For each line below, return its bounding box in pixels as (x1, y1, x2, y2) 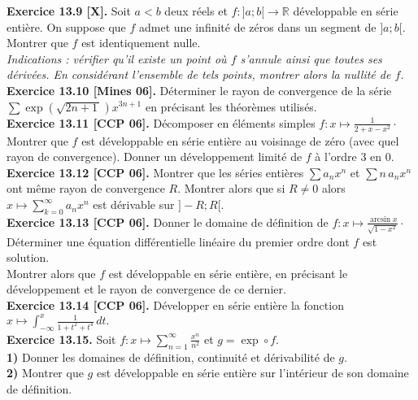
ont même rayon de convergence (7, 180, 165, 197)
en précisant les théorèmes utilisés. (145, 98, 317, 115)
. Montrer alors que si (177, 180, 285, 197)
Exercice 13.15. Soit (7, 330, 116, 347)
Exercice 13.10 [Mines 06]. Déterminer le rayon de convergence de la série (7, 81, 392, 98)
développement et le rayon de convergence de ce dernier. (7, 280, 286, 298)
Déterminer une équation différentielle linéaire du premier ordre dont (7, 233, 350, 250)
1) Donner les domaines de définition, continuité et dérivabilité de (7, 348, 335, 365)
